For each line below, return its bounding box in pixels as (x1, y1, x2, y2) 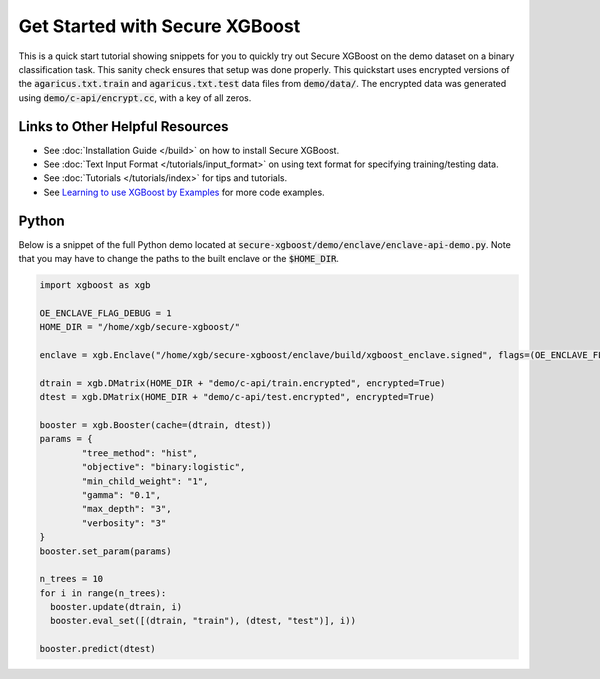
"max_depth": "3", (81, 503, 172, 515)
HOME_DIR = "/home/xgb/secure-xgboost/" (39, 321, 240, 333)
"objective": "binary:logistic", (81, 461, 246, 473)
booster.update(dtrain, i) (50, 601, 183, 613)
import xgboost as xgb (39, 280, 151, 291)
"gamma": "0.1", (81, 489, 162, 500)
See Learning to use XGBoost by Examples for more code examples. (43, 186, 325, 198)
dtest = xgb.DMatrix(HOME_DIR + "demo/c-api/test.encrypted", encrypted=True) (39, 391, 435, 403)
